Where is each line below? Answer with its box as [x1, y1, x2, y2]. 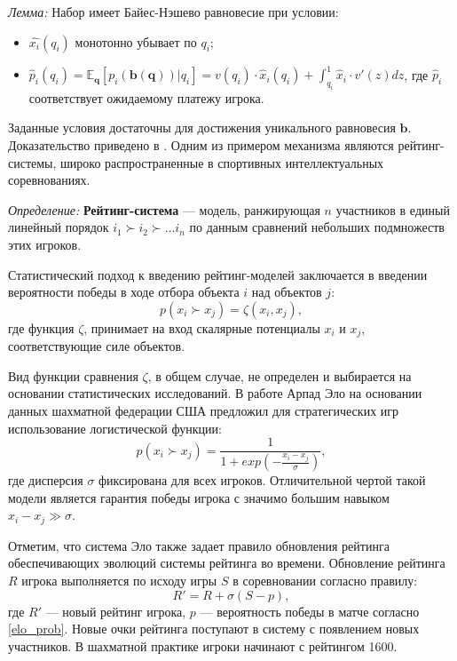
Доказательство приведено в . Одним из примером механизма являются [8, 136, 394, 155]
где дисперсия [8, 471, 83, 490]
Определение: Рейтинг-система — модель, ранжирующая [8, 200, 320, 219]
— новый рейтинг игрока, [45, 601, 186, 620]
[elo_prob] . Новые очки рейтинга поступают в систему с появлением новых [8, 619, 420, 638]
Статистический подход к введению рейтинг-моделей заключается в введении [8, 265, 428, 283]
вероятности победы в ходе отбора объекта [8, 283, 240, 301]
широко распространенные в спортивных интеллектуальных [60, 153, 384, 171]
